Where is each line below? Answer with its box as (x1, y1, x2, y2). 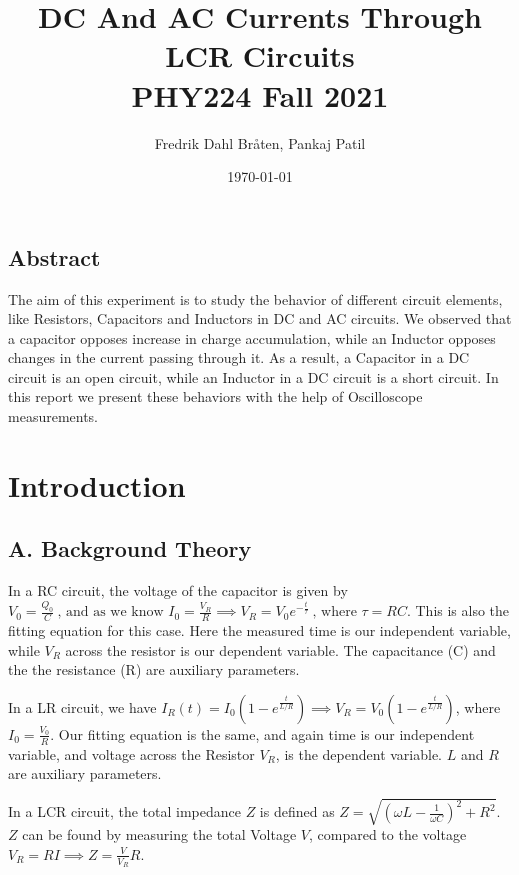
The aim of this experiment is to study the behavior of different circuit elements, (8, 288, 503, 309)
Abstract (8, 241, 101, 272)
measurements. (8, 406, 99, 427)
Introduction (8, 464, 186, 505)
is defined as (259, 801, 335, 821)
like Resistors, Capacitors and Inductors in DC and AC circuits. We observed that (8, 308, 512, 329)
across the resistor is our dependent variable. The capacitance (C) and (65, 639, 496, 660)
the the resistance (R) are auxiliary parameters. (8, 659, 300, 680)
